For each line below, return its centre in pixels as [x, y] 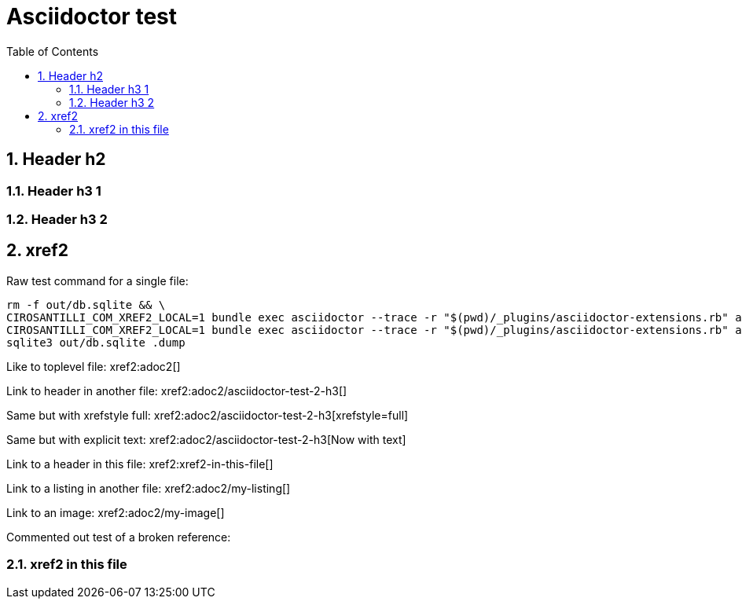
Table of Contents [53, 51]
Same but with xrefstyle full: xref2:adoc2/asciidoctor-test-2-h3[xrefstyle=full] [208, 415]
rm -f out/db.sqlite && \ [86, 304]
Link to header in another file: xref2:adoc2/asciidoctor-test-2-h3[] [177, 390]
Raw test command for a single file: [97, 280]
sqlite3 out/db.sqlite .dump [96, 342]
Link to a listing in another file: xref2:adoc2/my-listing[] [149, 488]
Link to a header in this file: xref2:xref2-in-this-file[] [140, 464]
